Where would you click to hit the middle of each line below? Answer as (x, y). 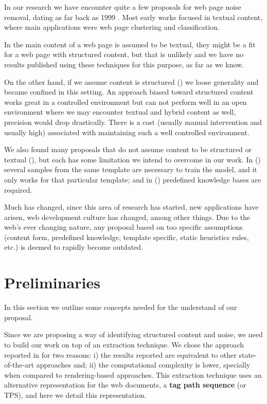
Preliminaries (52, 282)
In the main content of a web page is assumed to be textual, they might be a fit (130, 44)
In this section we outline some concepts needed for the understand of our (121, 307)
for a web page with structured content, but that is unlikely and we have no (124, 54)
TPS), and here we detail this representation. (75, 394)
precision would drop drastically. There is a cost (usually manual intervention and (133, 122)
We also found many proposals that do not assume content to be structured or (128, 149)
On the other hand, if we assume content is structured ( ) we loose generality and (131, 81)
